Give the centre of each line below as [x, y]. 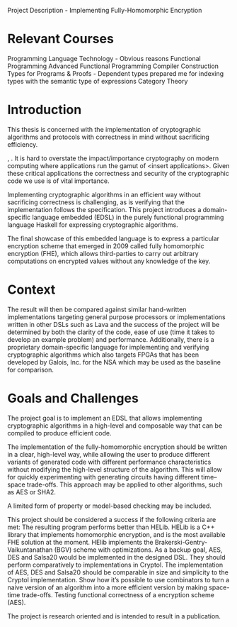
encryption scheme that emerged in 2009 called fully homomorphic [106, 246]
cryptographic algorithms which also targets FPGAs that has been [103, 355]
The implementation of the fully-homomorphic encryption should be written [117, 447]
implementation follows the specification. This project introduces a [104, 209]
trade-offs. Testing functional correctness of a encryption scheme [118, 594]
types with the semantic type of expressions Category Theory [98, 81]
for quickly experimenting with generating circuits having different [104, 477]
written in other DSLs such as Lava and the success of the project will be [114, 324]
